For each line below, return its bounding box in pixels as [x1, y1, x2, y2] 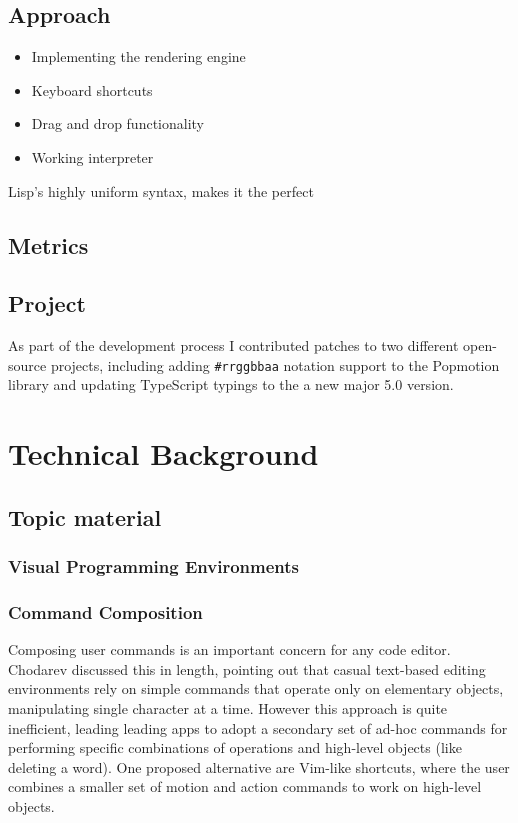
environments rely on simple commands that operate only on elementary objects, [8, 678, 504, 699]
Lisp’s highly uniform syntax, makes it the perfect [8, 180, 314, 201]
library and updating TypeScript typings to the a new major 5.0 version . [8, 374, 454, 395]
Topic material [8, 501, 162, 532]
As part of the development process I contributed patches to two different [8, 335, 459, 356]
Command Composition [8, 599, 203, 624]
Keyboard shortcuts [31, 79, 153, 100]
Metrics [8, 229, 89, 260]
